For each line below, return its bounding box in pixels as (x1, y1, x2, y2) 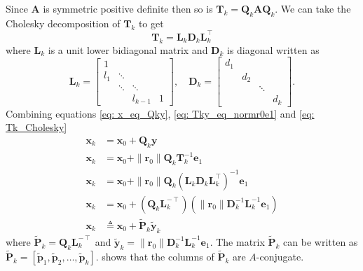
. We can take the (275, 1, 351, 15)
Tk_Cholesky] (6, 120, 67, 134)
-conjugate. (256, 249, 304, 263)
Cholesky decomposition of (6, 15, 121, 30)
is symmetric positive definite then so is (43, 1, 213, 15)
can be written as (283, 234, 358, 249)
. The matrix (210, 234, 265, 249)
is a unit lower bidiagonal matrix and (48, 42, 208, 57)
